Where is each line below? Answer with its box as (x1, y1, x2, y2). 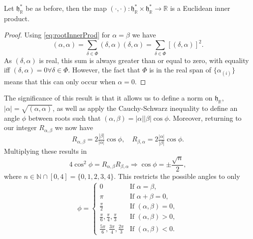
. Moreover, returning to (168, 112, 242, 123)
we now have (55, 122, 93, 133)
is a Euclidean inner (170, 3, 230, 13)
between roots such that (28, 112, 101, 123)
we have (132, 30, 156, 40)
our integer (4, 122, 37, 133)
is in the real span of (149, 65, 211, 75)
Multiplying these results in (4, 146, 87, 156)
